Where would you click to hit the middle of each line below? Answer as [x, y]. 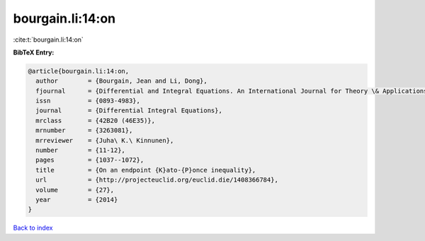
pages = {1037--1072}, [90, 160]
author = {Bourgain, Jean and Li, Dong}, [122, 81]
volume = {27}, [75, 190]
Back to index [33, 228]
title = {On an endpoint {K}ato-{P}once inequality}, [146, 170]
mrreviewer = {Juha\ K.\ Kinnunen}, [105, 140]
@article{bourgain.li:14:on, [79, 71]
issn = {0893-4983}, [88, 101]
